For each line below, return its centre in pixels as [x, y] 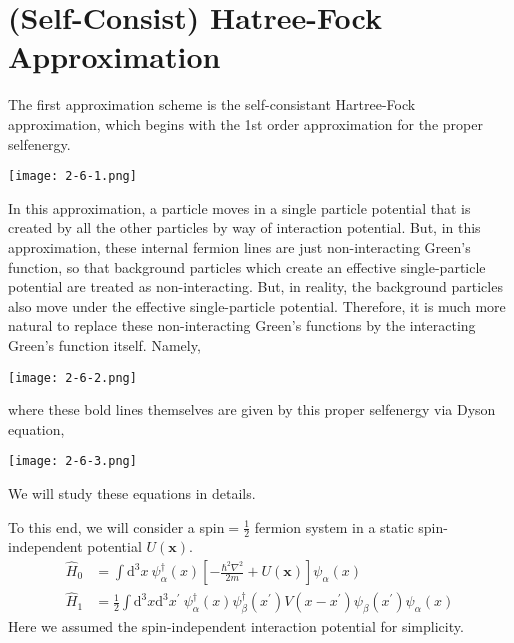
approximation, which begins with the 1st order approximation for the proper [245, 123]
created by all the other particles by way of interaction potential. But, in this [244, 227]
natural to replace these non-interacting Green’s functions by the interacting [242, 325]
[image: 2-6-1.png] [72, 176]
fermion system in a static [334, 526]
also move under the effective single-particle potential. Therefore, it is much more [257, 305]
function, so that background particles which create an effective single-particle [247, 266]
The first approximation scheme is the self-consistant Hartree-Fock [212, 104]
